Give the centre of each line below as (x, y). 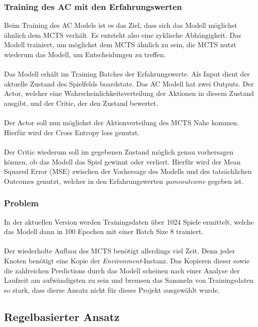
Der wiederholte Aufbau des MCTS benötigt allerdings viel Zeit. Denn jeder (120, 251)
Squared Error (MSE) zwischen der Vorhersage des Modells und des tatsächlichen (128, 171)
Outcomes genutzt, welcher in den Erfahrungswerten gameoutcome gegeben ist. (124, 181)
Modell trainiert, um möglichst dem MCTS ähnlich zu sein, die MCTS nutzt (120, 44)
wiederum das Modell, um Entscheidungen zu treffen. (85, 54)
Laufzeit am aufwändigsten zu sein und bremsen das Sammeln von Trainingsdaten (129, 280)
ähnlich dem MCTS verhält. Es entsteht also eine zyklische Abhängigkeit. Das (123, 35)
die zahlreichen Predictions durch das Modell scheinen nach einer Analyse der (122, 270)
